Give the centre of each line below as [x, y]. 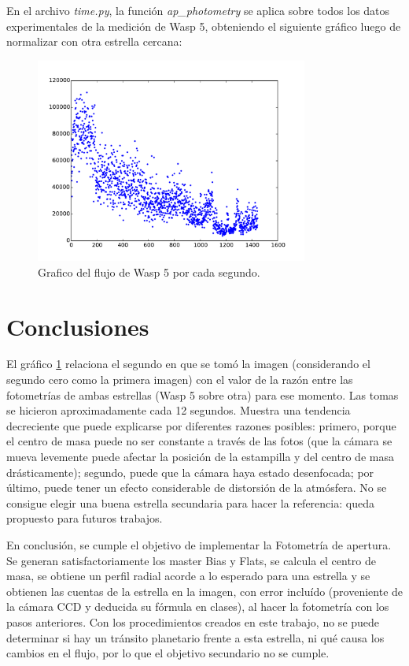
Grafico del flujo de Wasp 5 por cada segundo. [149, 272]
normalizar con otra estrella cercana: [94, 41]
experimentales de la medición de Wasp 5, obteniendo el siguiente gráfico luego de [204, 26]
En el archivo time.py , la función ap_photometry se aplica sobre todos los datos [198, 10]
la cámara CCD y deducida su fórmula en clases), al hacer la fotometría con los [198, 606]
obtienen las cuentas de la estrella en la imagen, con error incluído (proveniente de [205, 591]
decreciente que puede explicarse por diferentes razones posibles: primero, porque [201, 425]
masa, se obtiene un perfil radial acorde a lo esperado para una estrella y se [188, 576]
